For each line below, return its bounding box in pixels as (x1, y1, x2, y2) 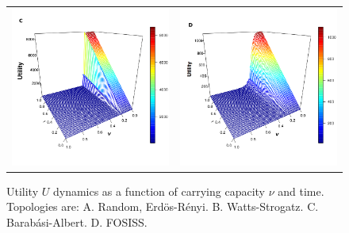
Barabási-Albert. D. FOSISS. (6, 214, 148, 231)
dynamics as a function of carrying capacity (52, 182, 265, 199)
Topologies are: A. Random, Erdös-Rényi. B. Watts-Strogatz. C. (6, 198, 319, 215)
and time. (278, 182, 324, 199)
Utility (6, 182, 39, 199)
